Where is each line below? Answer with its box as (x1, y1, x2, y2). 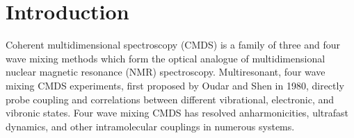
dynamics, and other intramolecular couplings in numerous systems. (6, 119, 295, 133)
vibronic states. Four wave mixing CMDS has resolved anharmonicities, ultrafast (6, 105, 349, 120)
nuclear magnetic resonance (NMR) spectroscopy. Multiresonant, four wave (6, 64, 325, 79)
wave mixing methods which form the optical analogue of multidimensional (6, 51, 325, 65)
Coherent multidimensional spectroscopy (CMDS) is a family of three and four (6, 37, 340, 52)
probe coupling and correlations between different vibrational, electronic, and (6, 92, 335, 106)
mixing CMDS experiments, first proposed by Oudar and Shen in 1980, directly (6, 78, 344, 92)
